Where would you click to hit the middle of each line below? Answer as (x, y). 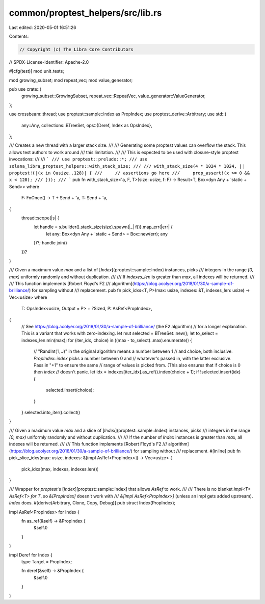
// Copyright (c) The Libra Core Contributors (76, 49)
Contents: (19, 36)
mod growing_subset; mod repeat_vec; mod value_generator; (71, 80)
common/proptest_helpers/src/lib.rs (85, 13)
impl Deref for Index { (31, 555)
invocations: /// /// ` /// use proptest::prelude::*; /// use (78, 159)
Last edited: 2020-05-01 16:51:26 (42, 27)
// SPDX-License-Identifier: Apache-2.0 (49, 62)
